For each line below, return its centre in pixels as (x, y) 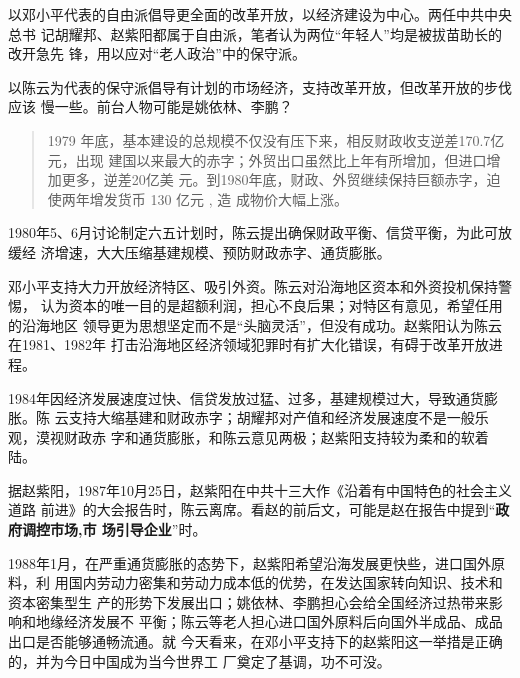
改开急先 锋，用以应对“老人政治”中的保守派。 (157, 53)
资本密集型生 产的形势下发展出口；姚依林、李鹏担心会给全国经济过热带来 (248, 601)
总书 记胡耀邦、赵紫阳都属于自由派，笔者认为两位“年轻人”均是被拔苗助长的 (255, 33)
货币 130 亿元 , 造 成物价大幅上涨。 (232, 198)
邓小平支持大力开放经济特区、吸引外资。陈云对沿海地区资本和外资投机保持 (253, 285)
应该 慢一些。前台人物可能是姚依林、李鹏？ (150, 106)
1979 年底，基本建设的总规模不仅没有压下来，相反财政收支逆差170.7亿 (276, 139)
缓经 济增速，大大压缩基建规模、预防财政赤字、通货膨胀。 (199, 251)
